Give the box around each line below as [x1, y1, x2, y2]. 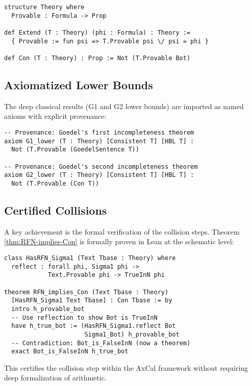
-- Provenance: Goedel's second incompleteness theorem [4, 163, 198, 170]
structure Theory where [4, 4, 85, 11]
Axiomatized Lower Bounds [4, 76, 153, 92]
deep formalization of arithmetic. [4, 372, 107, 383]
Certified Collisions [4, 202, 107, 218]
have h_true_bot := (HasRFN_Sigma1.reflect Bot [11, 322, 176, 330]
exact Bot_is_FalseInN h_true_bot [11, 348, 129, 355]
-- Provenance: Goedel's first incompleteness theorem [4, 128, 194, 136]
